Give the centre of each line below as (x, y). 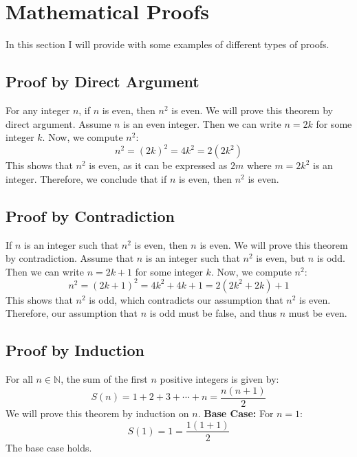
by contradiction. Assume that (70, 258)
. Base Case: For (236, 413)
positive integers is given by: (219, 379)
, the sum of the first (104, 379)
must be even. (318, 313)
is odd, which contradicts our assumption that (186, 299)
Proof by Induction (75, 350)
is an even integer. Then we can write (202, 123)
